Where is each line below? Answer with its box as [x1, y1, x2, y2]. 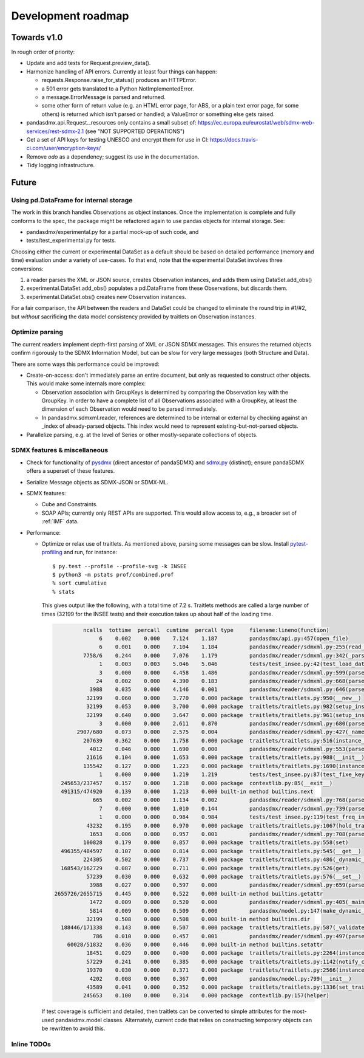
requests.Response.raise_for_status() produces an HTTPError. [41, 77, 197, 84]
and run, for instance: [64, 549, 118, 556]
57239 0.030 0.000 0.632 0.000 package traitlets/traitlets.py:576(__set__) [86, 873, 362, 880]
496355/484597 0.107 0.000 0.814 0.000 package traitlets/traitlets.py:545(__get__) [61, 848, 362, 854]
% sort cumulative [52, 580, 107, 586]
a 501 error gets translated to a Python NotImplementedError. [41, 85, 194, 92]
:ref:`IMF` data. [41, 518, 79, 525]
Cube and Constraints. [41, 501, 98, 508]
